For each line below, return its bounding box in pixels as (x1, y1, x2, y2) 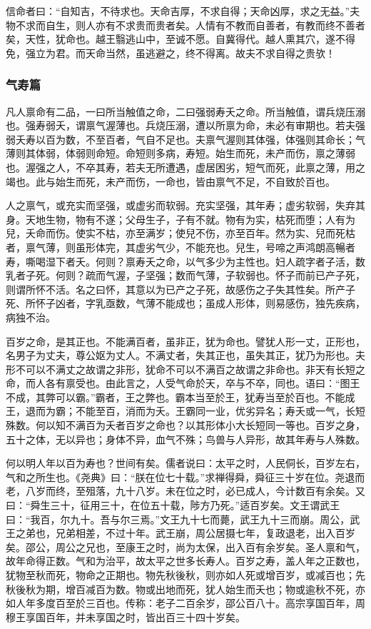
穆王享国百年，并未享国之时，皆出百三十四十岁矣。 (6, 609, 245, 624)
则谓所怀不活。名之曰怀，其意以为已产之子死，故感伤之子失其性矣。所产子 (6, 281, 355, 296)
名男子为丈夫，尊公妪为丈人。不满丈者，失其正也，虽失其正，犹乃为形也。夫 (6, 348, 365, 363)
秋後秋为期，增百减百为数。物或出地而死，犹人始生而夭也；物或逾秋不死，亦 (6, 581, 365, 596)
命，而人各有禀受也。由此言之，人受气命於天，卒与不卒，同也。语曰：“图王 (6, 376, 360, 391)
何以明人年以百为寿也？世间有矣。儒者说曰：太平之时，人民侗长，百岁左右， (6, 456, 365, 471)
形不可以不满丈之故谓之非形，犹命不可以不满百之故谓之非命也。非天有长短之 (6, 361, 365, 376)
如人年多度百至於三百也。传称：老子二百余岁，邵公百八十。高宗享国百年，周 (6, 595, 365, 610)
